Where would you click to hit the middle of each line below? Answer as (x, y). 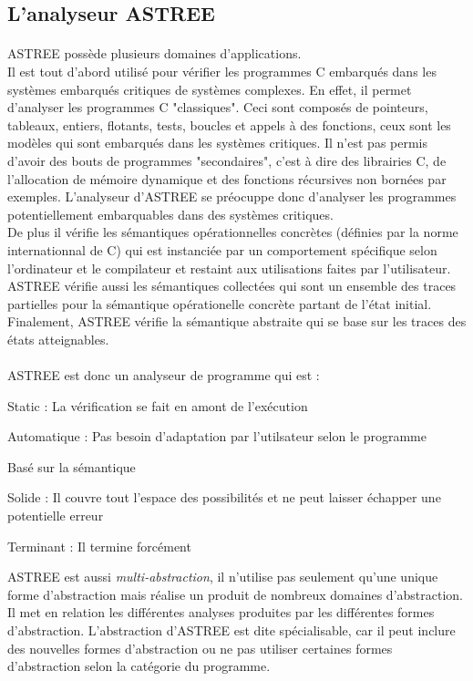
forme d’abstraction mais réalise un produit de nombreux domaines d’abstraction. (235, 594)
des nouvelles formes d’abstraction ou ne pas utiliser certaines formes (200, 648)
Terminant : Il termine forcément (99, 546)
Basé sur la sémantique (72, 466)
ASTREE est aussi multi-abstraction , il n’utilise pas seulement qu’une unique (223, 577)
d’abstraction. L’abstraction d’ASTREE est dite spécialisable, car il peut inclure (231, 630)
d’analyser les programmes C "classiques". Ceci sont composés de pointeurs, (218, 107)
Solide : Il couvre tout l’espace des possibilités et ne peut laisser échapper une (224, 497)
